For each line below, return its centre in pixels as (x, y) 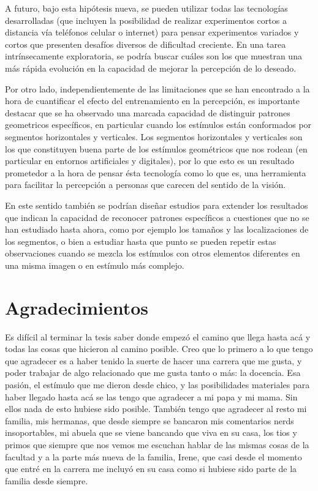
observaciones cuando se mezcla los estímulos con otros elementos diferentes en (153, 253)
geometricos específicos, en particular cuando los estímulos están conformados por (158, 125)
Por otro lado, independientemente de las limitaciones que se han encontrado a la (157, 88)
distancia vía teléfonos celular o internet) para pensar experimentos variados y (152, 32)
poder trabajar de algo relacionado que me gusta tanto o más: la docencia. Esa (153, 373)
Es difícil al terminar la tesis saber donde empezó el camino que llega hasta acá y (158, 336)
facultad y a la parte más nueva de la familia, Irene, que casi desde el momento (153, 456)
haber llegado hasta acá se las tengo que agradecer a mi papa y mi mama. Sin (151, 396)
